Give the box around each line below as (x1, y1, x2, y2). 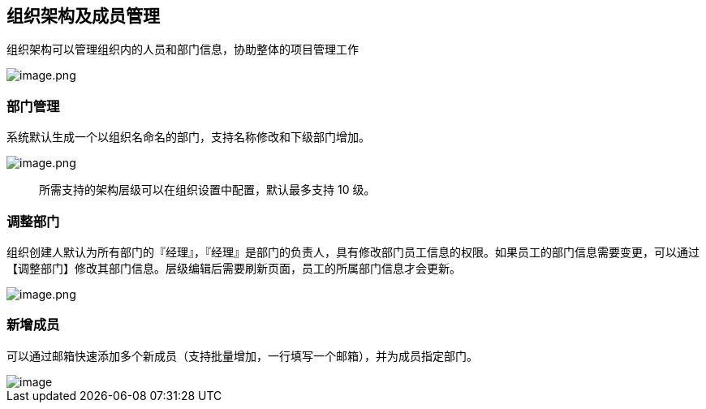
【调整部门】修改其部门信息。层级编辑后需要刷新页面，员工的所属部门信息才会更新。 (6, 260, 461, 275)
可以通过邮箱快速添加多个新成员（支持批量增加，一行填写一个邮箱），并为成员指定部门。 (6, 348, 478, 363)
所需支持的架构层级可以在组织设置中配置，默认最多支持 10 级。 (39, 183, 376, 197)
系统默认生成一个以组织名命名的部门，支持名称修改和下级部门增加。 (6, 130, 370, 144)
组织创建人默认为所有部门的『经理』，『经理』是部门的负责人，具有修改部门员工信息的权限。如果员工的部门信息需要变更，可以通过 (6, 244, 700, 259)
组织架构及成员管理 (6, 6, 160, 26)
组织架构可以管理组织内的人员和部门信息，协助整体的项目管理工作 (6, 42, 359, 57)
